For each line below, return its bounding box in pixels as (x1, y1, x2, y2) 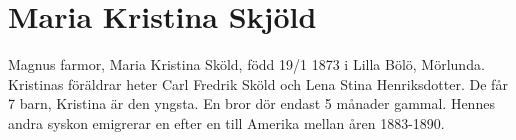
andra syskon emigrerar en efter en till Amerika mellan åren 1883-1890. (8, 112, 445, 133)
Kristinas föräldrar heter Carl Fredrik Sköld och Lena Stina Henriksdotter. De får (8, 73, 508, 94)
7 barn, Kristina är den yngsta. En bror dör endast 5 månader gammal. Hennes (8, 93, 495, 114)
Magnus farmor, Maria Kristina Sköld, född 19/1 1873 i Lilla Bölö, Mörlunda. (8, 54, 485, 75)
